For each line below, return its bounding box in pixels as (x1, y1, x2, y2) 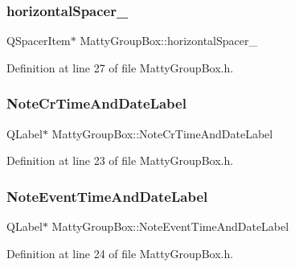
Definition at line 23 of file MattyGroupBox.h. (6, 152, 234, 169)
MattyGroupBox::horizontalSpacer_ (80, 32, 257, 49)
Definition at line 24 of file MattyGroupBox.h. (6, 244, 234, 261)
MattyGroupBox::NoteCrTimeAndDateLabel (51, 125, 273, 142)
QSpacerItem (6, 32, 71, 49)
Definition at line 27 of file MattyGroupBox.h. (6, 59, 234, 76)
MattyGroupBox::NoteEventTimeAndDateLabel (51, 218, 289, 235)
